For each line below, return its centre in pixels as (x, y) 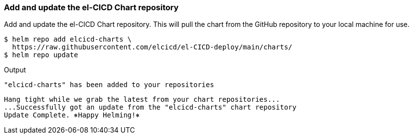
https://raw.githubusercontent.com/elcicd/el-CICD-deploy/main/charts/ (152, 47)
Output (15, 70)
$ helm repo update (41, 55)
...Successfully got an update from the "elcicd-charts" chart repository (150, 107)
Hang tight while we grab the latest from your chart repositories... (142, 100)
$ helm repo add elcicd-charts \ (68, 39)
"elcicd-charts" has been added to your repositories (109, 85)
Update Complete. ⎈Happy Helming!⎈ (72, 115)
